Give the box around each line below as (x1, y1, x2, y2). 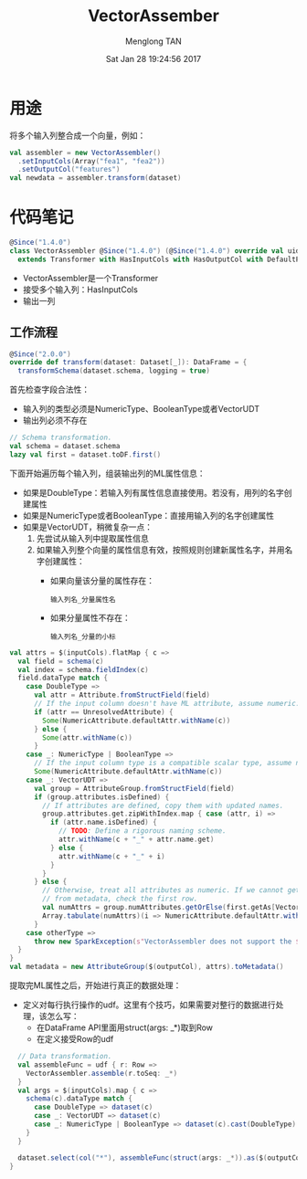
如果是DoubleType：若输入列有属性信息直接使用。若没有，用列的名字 (22, 487, 285, 498)
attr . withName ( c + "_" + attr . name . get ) (58, 835, 215, 845)
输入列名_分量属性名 (49, 595, 116, 604)
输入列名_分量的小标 (49, 632, 116, 641)
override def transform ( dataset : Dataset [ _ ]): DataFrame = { (9, 358, 248, 367)
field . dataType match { (17, 673, 108, 683)
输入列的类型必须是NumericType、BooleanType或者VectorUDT (22, 404, 260, 415)
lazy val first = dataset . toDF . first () (9, 449, 162, 459)
